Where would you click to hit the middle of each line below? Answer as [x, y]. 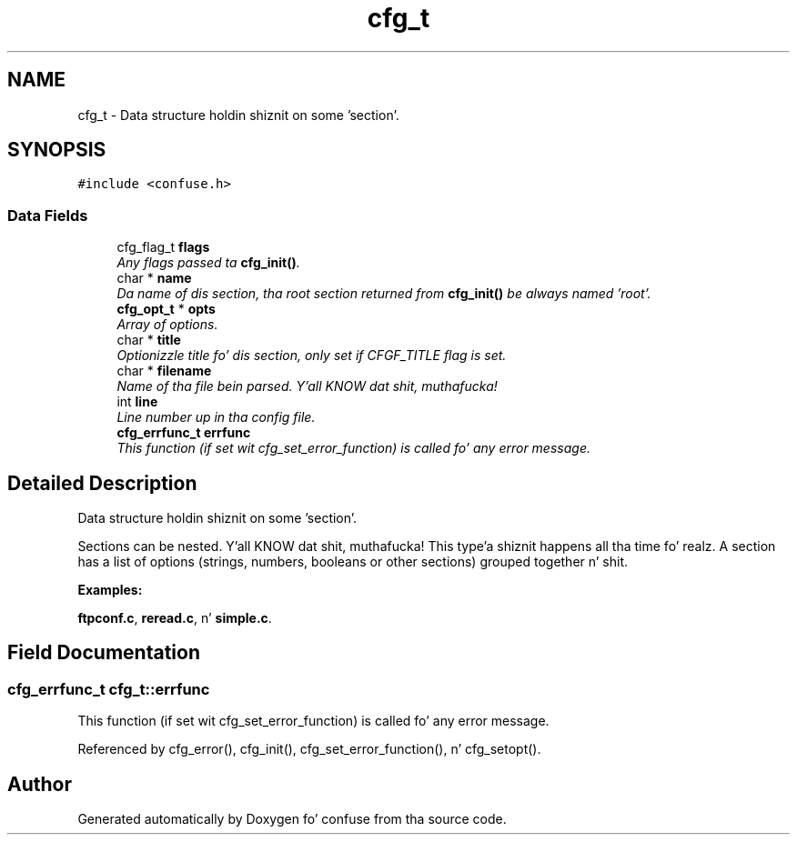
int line [137, 402]
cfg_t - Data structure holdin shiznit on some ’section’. [238, 115]
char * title [149, 340]
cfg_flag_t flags [163, 247]
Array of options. [167, 325]
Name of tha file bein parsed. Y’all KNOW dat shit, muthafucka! [307, 386]
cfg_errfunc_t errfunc [184, 433]
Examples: [110, 590]
